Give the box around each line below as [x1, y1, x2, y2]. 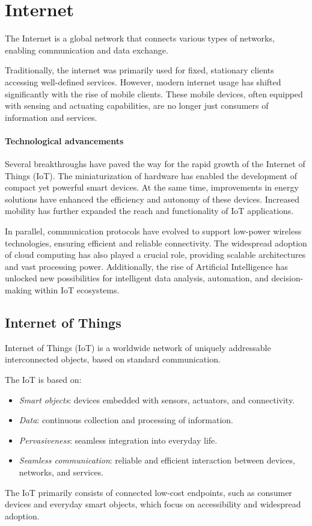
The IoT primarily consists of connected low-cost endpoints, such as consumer [5, 486, 292, 498]
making [5, 284, 32, 296]
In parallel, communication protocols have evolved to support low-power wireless [5, 225, 302, 237]
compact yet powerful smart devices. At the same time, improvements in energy [5, 181, 299, 194]
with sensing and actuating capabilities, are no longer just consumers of [5, 99, 269, 112]
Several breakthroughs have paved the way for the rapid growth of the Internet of [5, 157, 305, 170]
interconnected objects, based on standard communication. [5, 353, 221, 365]
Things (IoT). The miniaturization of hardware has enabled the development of [5, 169, 298, 182]
